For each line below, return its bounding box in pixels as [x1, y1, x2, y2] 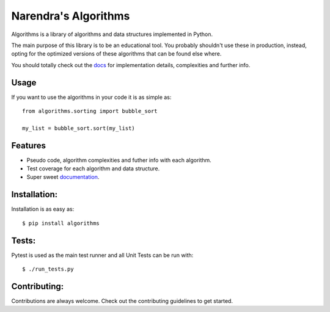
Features [11, 140, 46, 151]
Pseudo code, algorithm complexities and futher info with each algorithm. [26, 156, 212, 164]
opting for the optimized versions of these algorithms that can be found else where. [11, 50, 222, 57]
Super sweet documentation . [26, 173, 100, 181]
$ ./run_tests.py [22, 266, 74, 273]
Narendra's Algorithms [11, 9, 130, 23]
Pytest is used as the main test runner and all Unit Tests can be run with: [11, 251, 194, 259]
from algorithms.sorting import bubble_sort [22, 107, 158, 115]
